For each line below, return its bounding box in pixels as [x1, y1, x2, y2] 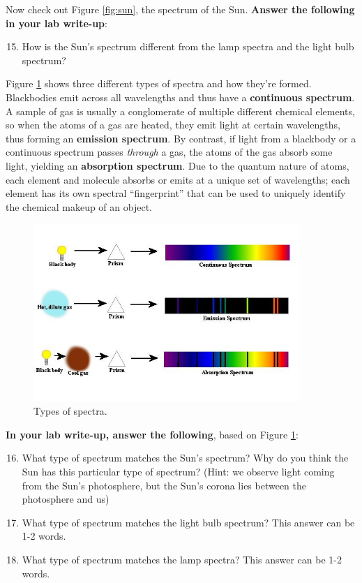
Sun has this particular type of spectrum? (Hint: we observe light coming [22, 464, 335, 479]
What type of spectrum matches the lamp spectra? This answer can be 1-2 [22, 552, 342, 567]
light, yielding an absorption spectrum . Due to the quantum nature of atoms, [6, 158, 349, 172]
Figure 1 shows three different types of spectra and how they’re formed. [6, 76, 312, 91]
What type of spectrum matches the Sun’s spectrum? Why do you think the [22, 450, 349, 465]
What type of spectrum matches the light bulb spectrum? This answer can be [22, 515, 355, 529]
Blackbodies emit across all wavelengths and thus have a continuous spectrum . [6, 89, 355, 104]
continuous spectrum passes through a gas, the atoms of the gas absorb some [6, 145, 333, 159]
